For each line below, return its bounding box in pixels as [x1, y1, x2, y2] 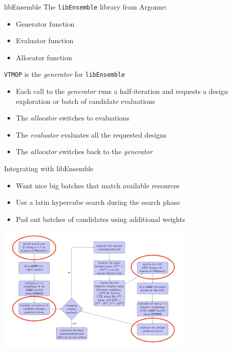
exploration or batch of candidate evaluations [16, 95, 155, 106]
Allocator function [16, 52, 72, 62]
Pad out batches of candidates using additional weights [16, 213, 185, 224]
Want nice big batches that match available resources [16, 180, 180, 190]
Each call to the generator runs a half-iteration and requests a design [16, 86, 228, 96]
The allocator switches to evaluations [16, 112, 130, 123]
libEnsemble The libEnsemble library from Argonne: [4, 2, 167, 12]
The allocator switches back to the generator [16, 146, 153, 157]
